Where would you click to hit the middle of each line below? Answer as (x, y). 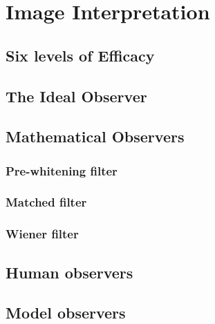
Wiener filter (42, 234)
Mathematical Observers (95, 136)
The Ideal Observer (76, 96)
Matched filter (46, 202)
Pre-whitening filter (62, 170)
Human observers (69, 272)
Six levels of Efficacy (80, 55)
